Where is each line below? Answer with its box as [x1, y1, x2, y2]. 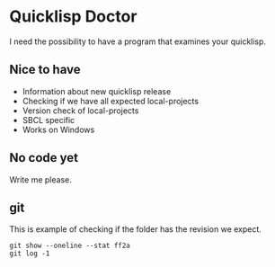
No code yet [9, 150, 79, 165]
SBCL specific [22, 114, 75, 125]
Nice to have [9, 62, 81, 77]
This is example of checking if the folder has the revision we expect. [9, 224, 262, 235]
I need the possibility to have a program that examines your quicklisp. [9, 36, 267, 47]
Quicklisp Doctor [9, 6, 137, 27]
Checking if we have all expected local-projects [22, 95, 200, 106]
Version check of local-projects [22, 105, 139, 116]
